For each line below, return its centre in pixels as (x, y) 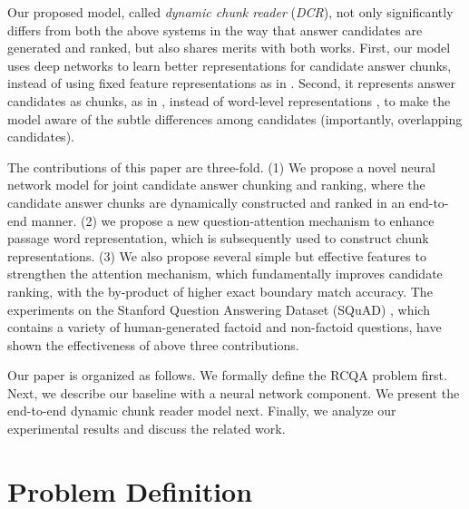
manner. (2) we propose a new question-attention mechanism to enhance (233, 220)
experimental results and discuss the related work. (147, 429)
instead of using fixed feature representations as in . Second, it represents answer (231, 83)
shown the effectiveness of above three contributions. (153, 344)
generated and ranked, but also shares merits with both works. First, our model (229, 48)
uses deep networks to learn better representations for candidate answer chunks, (230, 65)
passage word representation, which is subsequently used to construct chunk (218, 238)
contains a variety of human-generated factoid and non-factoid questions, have (225, 327)
